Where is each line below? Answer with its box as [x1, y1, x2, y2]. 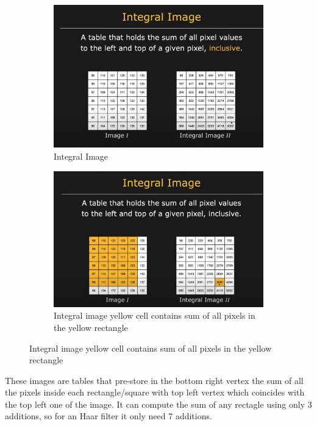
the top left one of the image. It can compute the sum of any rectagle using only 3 [5, 397, 312, 410]
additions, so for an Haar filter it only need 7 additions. [5, 410, 212, 422]
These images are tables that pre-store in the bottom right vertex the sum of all [5, 374, 304, 386]
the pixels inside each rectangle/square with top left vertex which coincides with [5, 386, 305, 399]
